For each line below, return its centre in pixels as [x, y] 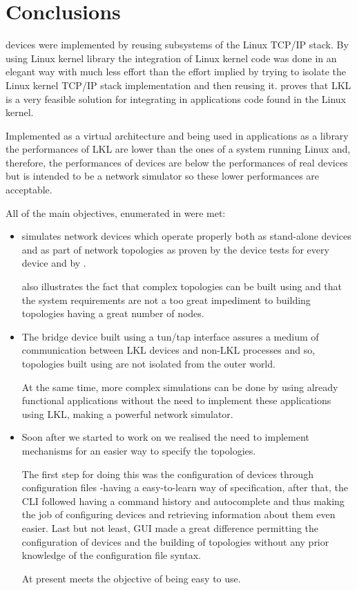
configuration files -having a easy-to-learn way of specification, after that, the [185, 487]
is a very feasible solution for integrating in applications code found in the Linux [176, 98]
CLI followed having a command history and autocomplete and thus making [183, 501]
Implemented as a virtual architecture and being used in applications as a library [177, 135]
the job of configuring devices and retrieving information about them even [178, 514]
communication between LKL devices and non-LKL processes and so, [168, 350]
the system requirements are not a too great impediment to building [166, 299]
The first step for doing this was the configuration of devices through [167, 474]
